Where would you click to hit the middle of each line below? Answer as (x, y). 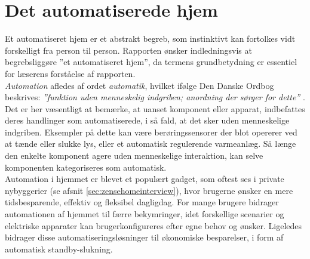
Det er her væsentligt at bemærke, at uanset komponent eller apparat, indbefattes (155, 108)
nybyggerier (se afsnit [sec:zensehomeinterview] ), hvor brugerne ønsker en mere (149, 190)
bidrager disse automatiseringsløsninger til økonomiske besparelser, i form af (144, 237)
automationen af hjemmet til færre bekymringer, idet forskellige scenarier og (145, 214)
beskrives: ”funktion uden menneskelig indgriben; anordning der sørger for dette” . (155, 97)
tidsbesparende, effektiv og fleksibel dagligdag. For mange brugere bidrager (142, 202)
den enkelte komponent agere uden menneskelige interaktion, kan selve (134, 155)
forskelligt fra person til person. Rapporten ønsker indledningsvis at (128, 50)
